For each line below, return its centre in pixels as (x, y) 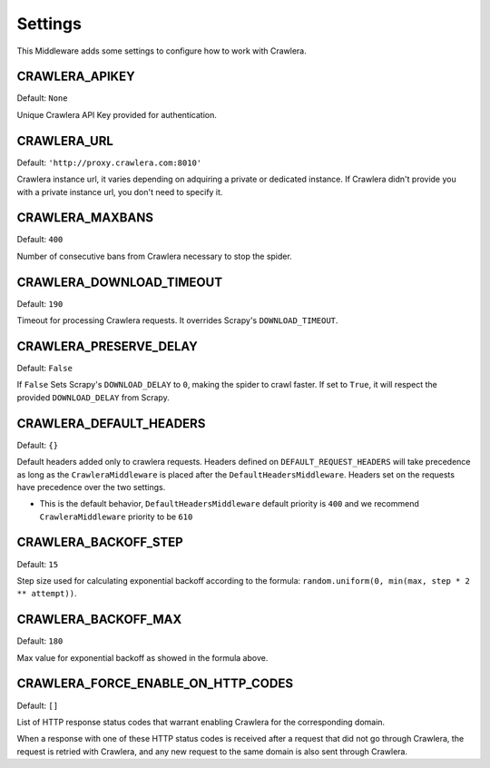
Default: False (44, 369)
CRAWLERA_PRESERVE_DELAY (108, 346)
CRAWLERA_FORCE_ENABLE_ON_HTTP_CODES (155, 684)
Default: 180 (40, 641)
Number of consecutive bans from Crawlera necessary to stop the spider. (154, 256)
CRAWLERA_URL (65, 141)
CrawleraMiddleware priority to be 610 (116, 517)
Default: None (42, 98)
